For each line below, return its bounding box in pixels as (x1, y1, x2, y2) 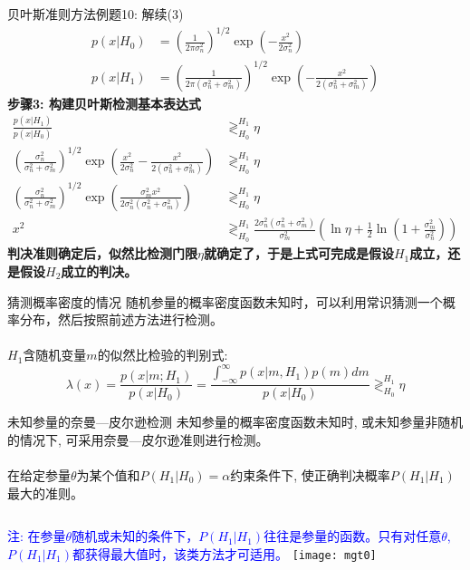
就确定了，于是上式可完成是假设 (203, 244, 394, 263)
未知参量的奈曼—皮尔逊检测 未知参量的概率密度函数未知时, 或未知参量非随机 (7, 412, 464, 431)
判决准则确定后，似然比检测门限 (7, 244, 197, 263)
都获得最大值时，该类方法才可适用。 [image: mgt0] (72, 544, 377, 563)
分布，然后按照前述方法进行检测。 (19, 310, 223, 329)
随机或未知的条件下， (72, 527, 199, 546)
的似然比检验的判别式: (97, 345, 228, 364)
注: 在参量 (7, 527, 66, 546)
